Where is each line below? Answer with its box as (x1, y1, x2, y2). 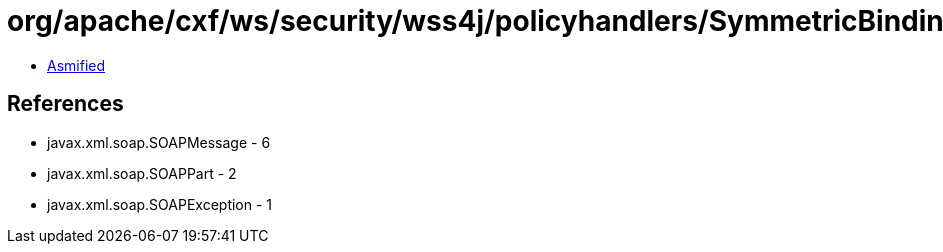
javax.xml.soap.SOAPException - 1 (47, 195, 273, 213)
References (7, 91, 124, 117)
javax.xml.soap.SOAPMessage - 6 (47, 133, 271, 151)
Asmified (47, 56, 106, 74)
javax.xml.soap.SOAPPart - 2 (47, 164, 237, 182)
